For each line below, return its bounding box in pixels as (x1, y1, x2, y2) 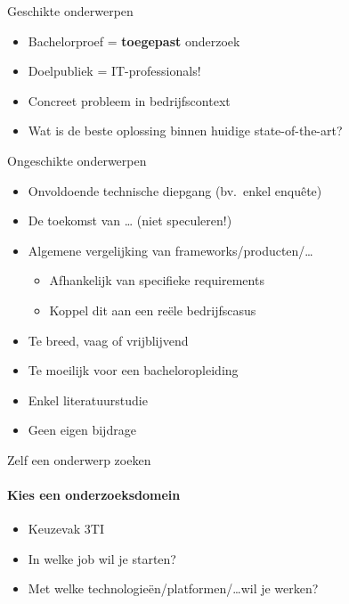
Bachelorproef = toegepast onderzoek (28, 31, 240, 50)
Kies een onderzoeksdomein (7, 486, 181, 504)
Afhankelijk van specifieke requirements (49, 271, 264, 290)
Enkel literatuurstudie (28, 390, 148, 409)
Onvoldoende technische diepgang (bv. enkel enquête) (28, 181, 322, 200)
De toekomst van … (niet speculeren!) (28, 211, 232, 230)
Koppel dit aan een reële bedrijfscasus (49, 300, 256, 319)
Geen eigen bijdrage (28, 420, 136, 439)
